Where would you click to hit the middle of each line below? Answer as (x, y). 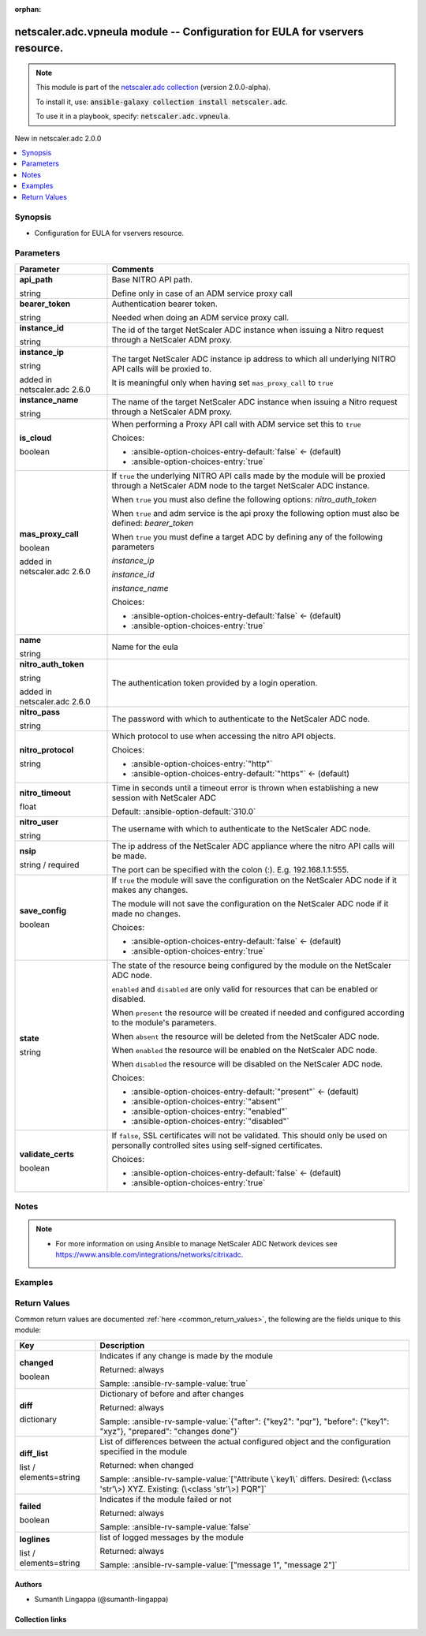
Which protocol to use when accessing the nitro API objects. (224, 736)
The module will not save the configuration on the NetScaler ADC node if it (250, 903)
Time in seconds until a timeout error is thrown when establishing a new (245, 787)
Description (122, 1345)
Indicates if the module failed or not (166, 1499)
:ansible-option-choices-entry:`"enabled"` (209, 1111)
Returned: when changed (147, 1465)
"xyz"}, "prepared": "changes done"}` (170, 1431)
